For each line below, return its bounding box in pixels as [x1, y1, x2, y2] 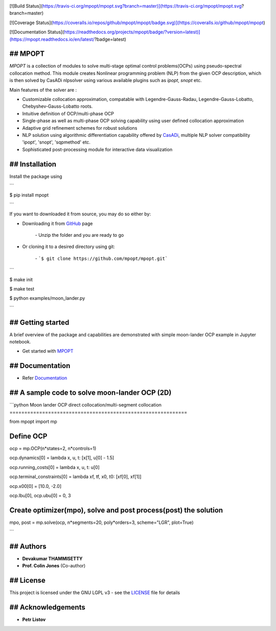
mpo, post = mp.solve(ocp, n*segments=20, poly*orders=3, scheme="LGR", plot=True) [9, 519, 194, 525]
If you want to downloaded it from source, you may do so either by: [9, 211, 151, 217]
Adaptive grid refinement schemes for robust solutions [22, 125, 137, 131]
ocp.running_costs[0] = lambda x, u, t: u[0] [9, 464, 100, 470]
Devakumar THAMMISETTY [22, 556, 83, 562]
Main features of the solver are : [9, 87, 77, 93]
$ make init [9, 276, 33, 282]
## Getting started [9, 318, 70, 327]
